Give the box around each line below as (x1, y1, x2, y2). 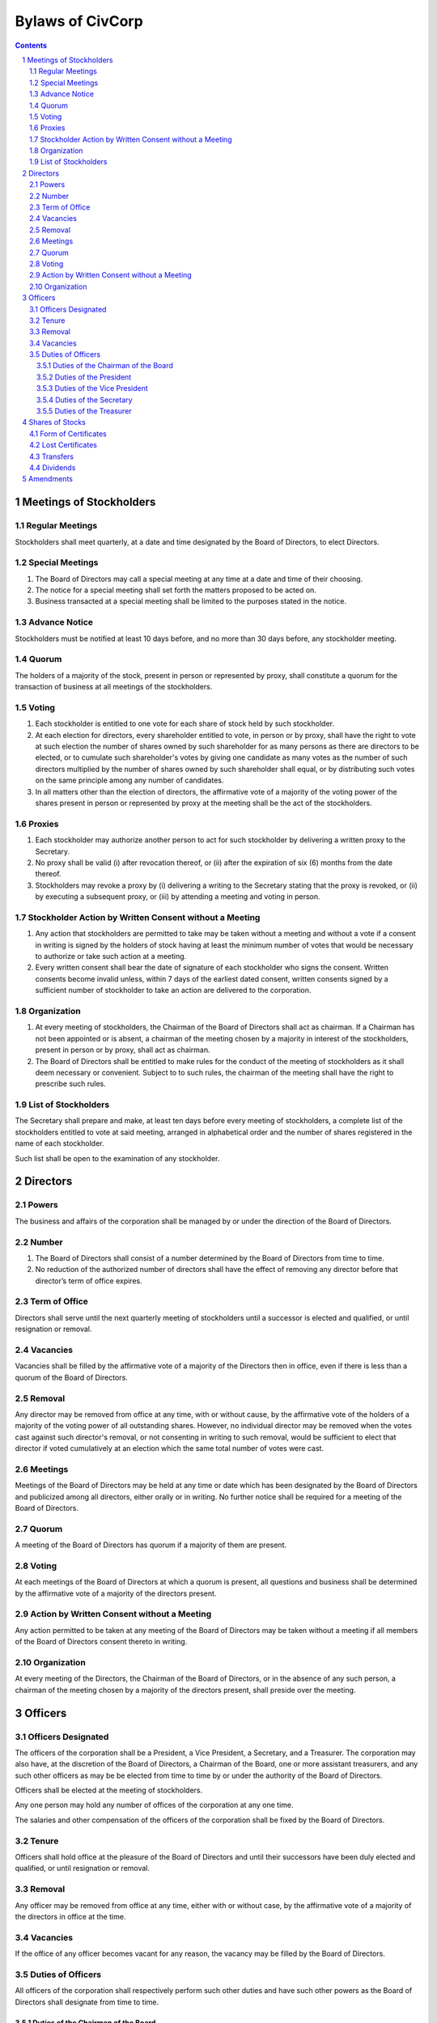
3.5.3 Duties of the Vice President (36, 384, 149, 393)
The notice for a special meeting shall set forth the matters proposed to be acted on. (35, 585, 317, 595)
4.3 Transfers (29, 452, 74, 461)
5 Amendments (22, 474, 73, 484)
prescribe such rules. (35, 1079, 107, 1088)
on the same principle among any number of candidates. (35, 775, 224, 785)
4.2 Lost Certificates (29, 440, 97, 450)
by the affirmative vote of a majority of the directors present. (15, 1588, 217, 1598)
